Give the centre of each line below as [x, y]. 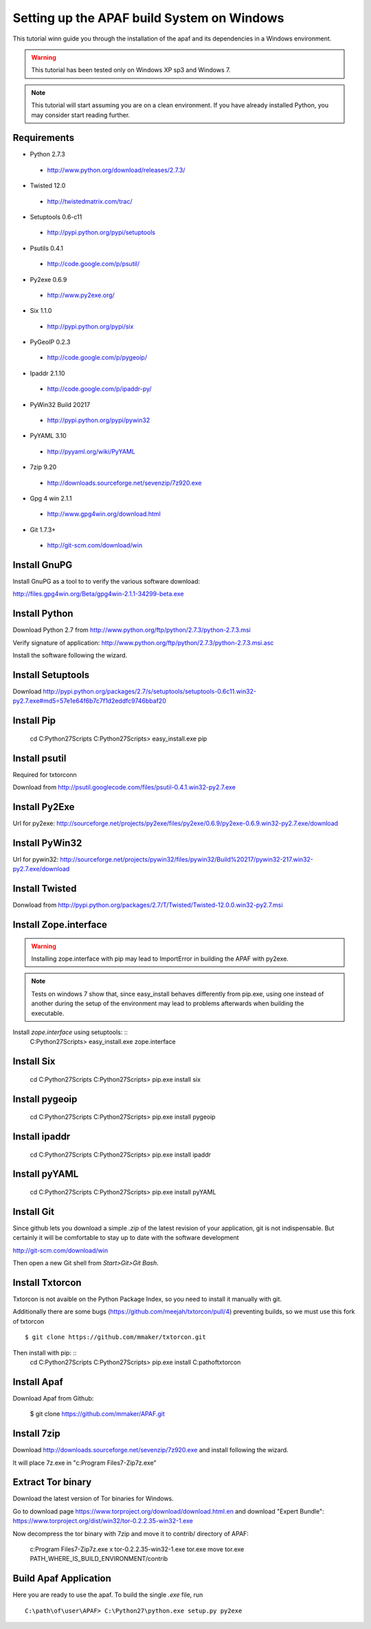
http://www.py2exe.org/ [81, 295]
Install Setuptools [51, 675]
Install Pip [34, 721]
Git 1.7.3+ [43, 529]
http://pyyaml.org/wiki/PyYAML [91, 451]
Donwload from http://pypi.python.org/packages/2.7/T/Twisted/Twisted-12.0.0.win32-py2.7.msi [148, 905]
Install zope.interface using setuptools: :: [70, 1032]
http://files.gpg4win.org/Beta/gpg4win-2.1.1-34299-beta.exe [98, 594]
